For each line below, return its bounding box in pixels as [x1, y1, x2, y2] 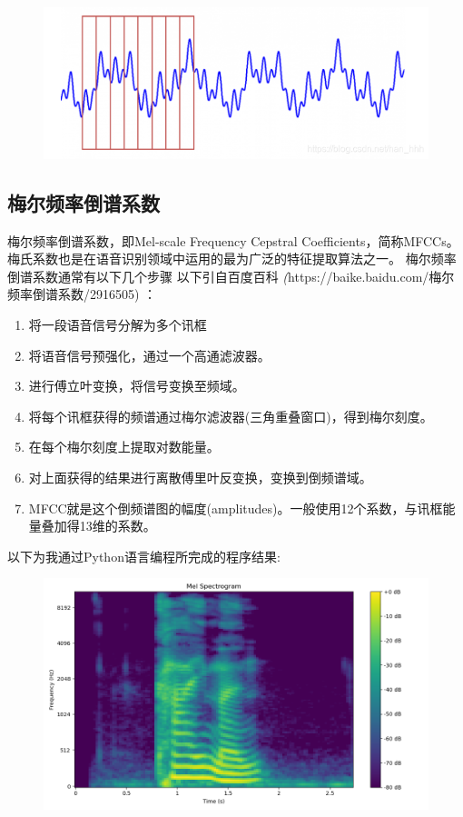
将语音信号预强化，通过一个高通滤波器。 [28, 345, 271, 364]
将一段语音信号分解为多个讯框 [28, 315, 207, 334]
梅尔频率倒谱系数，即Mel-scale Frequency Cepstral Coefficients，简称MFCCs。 [7, 231, 459, 250]
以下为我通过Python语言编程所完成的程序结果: [7, 546, 281, 565]
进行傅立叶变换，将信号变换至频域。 [28, 376, 245, 395]
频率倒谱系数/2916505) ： [7, 284, 157, 304]
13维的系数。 [79, 516, 156, 535]
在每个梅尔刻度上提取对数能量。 [28, 437, 220, 456]
